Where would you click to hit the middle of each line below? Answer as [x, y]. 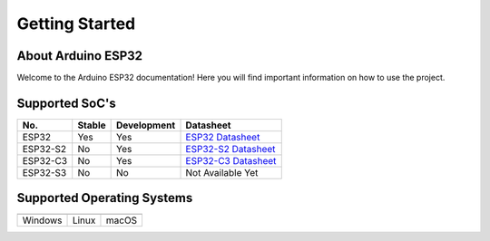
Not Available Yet [222, 172]
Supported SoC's [67, 103]
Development [146, 125]
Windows [42, 220]
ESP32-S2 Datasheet [230, 149]
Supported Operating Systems [105, 198]
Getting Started [76, 24]
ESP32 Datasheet [223, 137]
